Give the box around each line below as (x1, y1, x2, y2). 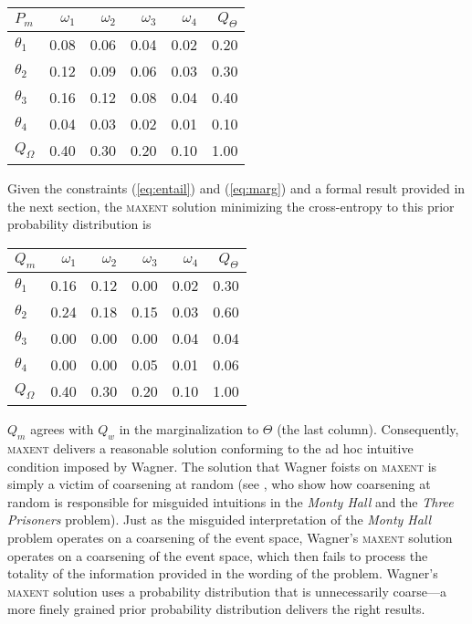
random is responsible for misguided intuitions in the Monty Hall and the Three (7, 492, 454, 511)
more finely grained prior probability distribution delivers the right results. (7, 599, 425, 619)
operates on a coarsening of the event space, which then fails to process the (7, 546, 428, 565)
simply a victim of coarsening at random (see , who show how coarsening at (7, 474, 431, 494)
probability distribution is (7, 214, 152, 234)
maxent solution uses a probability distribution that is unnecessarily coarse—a (7, 581, 446, 600)
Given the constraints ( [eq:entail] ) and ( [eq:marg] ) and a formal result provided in (7, 179, 466, 198)
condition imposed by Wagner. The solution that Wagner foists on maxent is (7, 456, 437, 475)
